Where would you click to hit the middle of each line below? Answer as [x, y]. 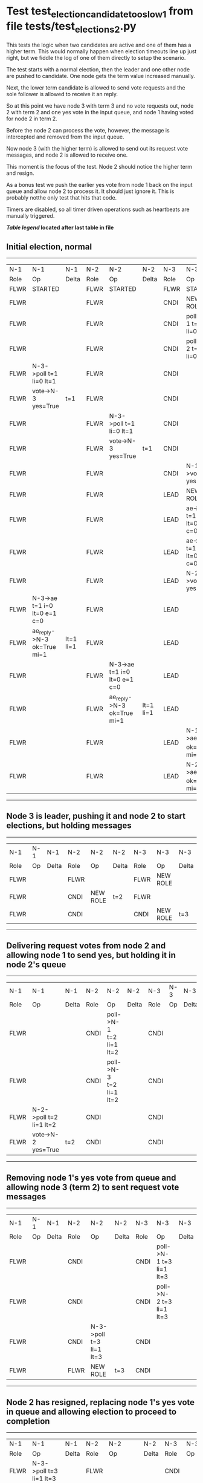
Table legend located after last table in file [60, 227]
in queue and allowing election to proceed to [92, 1411]
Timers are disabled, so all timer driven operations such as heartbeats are [98, 209]
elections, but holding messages [69, 826]
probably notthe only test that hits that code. [62, 198]
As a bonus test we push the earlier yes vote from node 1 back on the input [99, 185]
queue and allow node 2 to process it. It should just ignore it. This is [90, 191]
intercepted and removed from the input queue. [65, 137]
